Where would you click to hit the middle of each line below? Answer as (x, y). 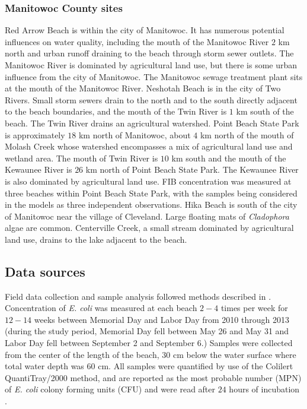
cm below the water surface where (234, 354)
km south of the (265, 111)
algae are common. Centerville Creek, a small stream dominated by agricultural (149, 228)
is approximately (35, 134)
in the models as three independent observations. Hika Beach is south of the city (151, 204)
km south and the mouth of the (229, 158)
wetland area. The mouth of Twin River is (81, 158)
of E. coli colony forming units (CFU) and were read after (110, 389)
